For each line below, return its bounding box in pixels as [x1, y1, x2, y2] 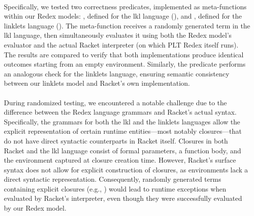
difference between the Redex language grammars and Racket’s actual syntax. [4, 107, 237, 117]
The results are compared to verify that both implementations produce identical [4, 49, 244, 59]
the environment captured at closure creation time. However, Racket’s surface [4, 155, 236, 165]
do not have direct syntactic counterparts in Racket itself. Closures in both [4, 135, 228, 145]
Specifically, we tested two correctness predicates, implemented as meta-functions [4, 1, 247, 11]
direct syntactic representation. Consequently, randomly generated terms [4, 174, 221, 184]
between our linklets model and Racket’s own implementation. [4, 78, 190, 88]
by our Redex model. [4, 203, 66, 213]
